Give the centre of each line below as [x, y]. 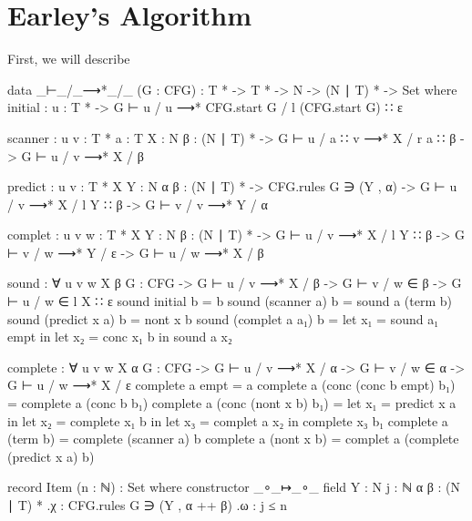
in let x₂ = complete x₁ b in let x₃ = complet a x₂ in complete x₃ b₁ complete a [228, 420]
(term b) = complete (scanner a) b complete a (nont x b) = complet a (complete [233, 439]
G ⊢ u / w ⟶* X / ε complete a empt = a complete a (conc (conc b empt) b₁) [231, 385]
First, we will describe [69, 59]
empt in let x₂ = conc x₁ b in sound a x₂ [120, 337]
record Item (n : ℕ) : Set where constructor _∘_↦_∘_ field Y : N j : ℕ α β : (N [234, 487]
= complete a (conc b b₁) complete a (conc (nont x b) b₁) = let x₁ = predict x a [232, 403]
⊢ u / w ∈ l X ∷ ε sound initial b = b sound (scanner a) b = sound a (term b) [230, 301]
